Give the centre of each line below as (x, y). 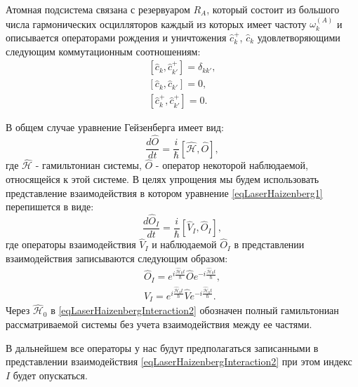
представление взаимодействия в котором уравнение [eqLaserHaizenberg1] (164, 192)
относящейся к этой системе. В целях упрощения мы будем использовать (163, 178)
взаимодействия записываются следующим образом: (117, 258)
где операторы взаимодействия (71, 244)
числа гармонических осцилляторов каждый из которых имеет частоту (156, 23)
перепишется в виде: (50, 206)
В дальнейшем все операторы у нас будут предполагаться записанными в (162, 347)
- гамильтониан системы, (88, 165)
